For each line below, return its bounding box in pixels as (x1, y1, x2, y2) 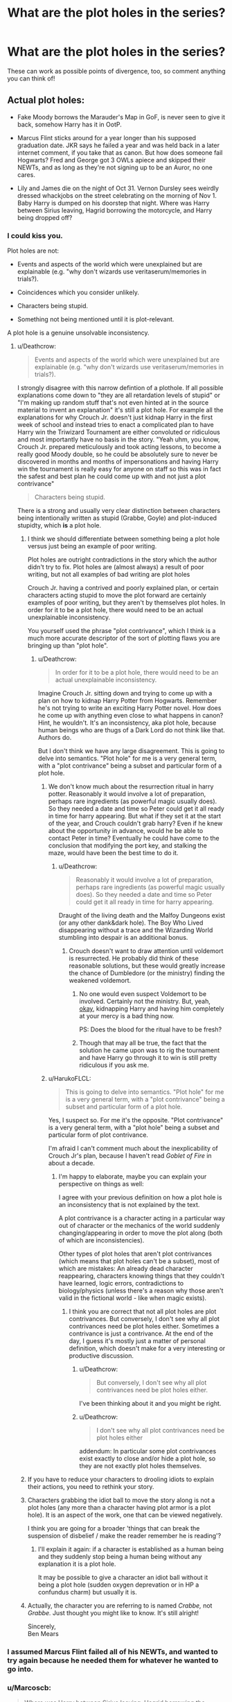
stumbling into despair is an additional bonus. (58, 934, 188, 942)
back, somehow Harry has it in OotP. (17, 120, 123, 128)
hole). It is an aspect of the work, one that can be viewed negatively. (27, 1511, 223, 1519)
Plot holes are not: (7, 246, 60, 255)
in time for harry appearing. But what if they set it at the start (48, 812, 222, 820)
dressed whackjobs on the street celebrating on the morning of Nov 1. (17, 191, 217, 199)
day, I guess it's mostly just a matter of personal (69, 1337, 206, 1345)
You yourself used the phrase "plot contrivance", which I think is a (27, 627, 216, 635)
